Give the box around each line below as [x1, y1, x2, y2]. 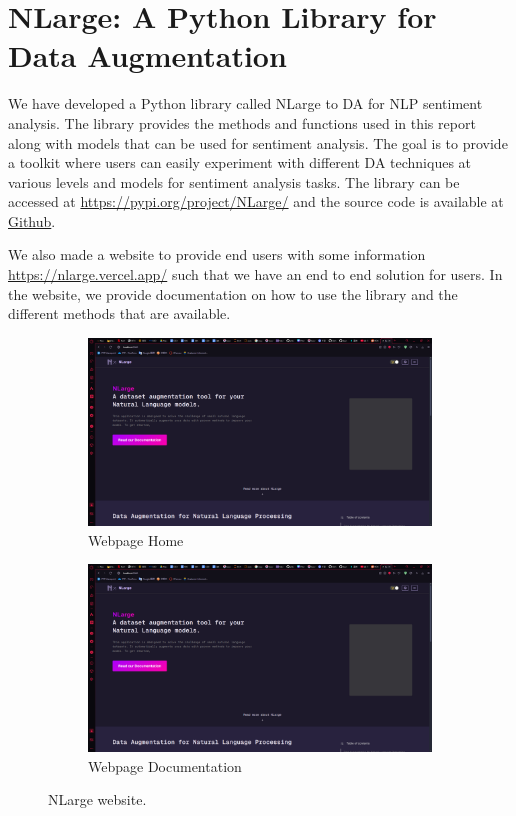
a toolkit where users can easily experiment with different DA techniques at [8, 152, 472, 173]
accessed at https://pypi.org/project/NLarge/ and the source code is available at [8, 191, 504, 212]
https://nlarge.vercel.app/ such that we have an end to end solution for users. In [8, 264, 503, 285]
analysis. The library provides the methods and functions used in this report [8, 112, 476, 133]
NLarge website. [48, 789, 147, 810]
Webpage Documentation [88, 755, 242, 776]
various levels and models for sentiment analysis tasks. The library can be [8, 171, 460, 192]
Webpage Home [88, 529, 184, 550]
